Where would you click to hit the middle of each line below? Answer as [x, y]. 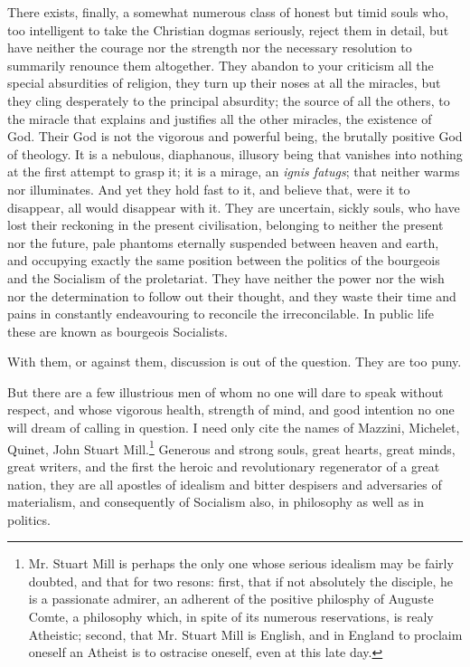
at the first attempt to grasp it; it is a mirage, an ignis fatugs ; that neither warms [234, 172]
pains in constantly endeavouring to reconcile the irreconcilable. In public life [221, 314]
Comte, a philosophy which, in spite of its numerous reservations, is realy [231, 617]
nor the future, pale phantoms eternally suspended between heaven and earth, [223, 242]
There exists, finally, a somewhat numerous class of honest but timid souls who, [228, 12]
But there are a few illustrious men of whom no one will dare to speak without [226, 391]
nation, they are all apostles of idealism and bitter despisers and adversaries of [225, 484]
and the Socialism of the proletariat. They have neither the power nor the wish [226, 277]
